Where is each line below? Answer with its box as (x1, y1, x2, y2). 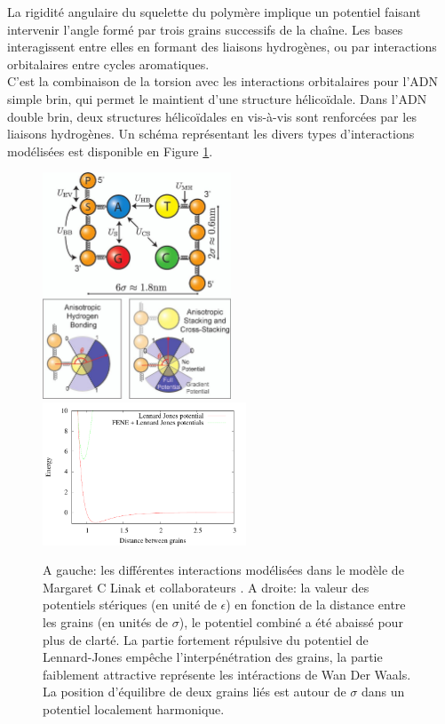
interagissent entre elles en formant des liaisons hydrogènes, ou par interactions (7, 37, 437, 56)
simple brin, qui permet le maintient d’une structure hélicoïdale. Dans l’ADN (7, 89, 427, 107)
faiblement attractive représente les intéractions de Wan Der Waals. (43, 664, 411, 683)
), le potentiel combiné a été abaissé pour (179, 613, 403, 632)
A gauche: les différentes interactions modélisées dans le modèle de (43, 561, 404, 579)
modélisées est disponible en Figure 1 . (7, 141, 213, 160)
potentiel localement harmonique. (43, 700, 225, 719)
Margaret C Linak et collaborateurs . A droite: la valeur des (43, 577, 370, 596)
